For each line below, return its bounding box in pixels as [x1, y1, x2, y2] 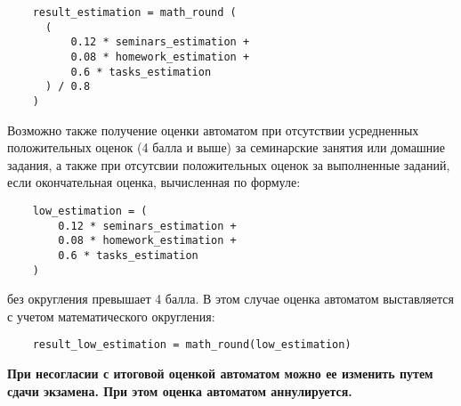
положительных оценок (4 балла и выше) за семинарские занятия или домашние [7, 138, 446, 157]
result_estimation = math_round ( [32, 6, 237, 19]
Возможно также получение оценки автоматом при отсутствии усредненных [7, 120, 419, 139]
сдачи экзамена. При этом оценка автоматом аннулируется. [7, 381, 352, 400]
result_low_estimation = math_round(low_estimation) [32, 338, 352, 352]
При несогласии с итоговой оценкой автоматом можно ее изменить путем [7, 364, 433, 383]
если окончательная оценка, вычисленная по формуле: [7, 173, 301, 191]
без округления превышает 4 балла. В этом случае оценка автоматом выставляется [7, 289, 454, 308]
